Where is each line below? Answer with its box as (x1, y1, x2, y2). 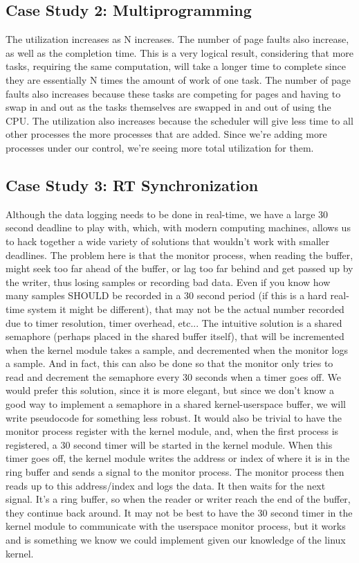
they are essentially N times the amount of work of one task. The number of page (6, 72, 351, 87)
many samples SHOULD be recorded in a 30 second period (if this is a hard (6, 288, 327, 303)
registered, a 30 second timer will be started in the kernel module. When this (6, 437, 333, 452)
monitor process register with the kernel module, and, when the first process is (6, 424, 339, 438)
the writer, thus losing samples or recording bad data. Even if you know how (6, 274, 331, 289)
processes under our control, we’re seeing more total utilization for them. (6, 140, 314, 154)
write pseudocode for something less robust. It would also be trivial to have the (6, 410, 342, 425)
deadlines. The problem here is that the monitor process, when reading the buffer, (6, 247, 353, 262)
